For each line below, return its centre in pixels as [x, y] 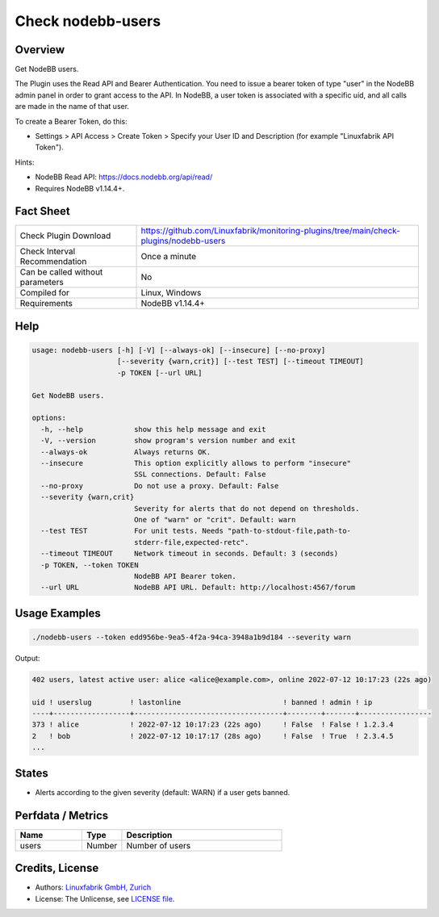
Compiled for [45, 293]
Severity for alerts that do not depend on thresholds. [247, 508]
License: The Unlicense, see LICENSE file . [105, 898]
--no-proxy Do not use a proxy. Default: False [160, 486]
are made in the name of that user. [72, 107]
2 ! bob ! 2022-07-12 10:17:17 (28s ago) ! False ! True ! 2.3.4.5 [213, 736]
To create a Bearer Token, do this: [71, 121]
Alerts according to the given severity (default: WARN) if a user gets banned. [163, 792]
